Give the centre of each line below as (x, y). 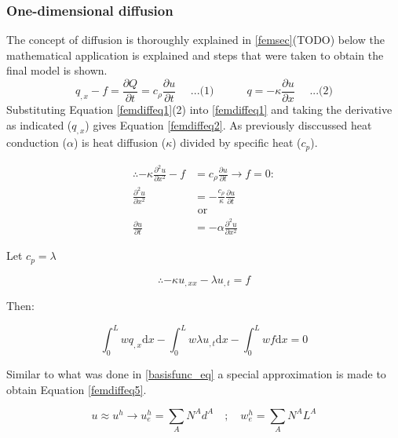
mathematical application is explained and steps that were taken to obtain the (195, 55)
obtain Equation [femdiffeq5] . (77, 389)
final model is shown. (57, 70)
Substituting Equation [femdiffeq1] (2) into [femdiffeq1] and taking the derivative (199, 109)
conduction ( (37, 142)
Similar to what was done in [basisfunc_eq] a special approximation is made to (196, 374)
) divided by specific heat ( (237, 142)
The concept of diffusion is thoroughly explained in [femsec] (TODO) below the (195, 40)
